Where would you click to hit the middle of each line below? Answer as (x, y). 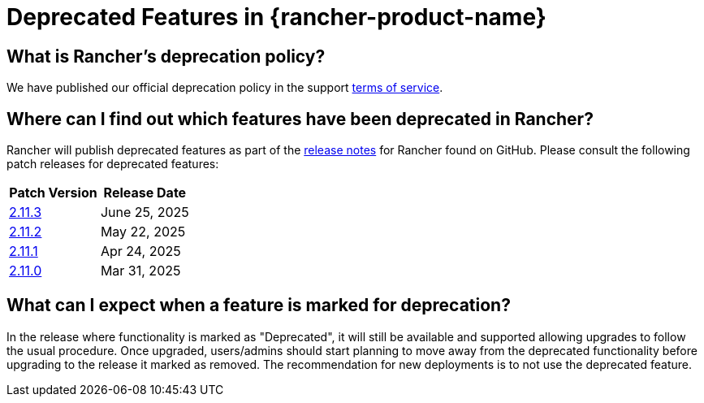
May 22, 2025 (143, 232)
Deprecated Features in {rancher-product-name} (276, 17)
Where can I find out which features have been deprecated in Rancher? (300, 119)
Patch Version (53, 193)
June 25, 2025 (145, 212)
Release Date (145, 193)
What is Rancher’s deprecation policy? (166, 56)
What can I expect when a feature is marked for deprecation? (259, 305)
